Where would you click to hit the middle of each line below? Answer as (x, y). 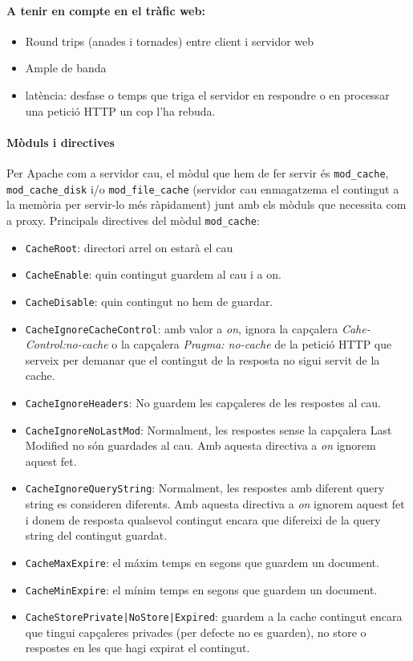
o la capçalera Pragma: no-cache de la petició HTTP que (252, 344)
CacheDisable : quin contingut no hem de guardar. (149, 301)
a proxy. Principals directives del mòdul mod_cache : (133, 220)
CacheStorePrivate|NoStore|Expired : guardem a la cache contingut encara (214, 616)
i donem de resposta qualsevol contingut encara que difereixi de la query (203, 519)
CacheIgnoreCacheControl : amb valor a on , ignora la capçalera (182, 328)
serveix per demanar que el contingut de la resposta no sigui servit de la (202, 359)
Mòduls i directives (61, 142)
